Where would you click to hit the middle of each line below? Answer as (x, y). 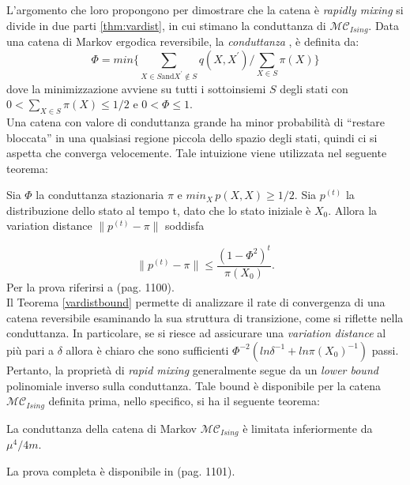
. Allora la (353, 210)
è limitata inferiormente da (308, 428)
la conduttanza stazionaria (100, 195)
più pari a (30, 350)
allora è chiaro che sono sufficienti (147, 350)
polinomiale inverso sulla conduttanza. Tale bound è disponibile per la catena (194, 385)
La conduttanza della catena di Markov (102, 428)
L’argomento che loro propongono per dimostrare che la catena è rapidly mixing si (205, 9)
